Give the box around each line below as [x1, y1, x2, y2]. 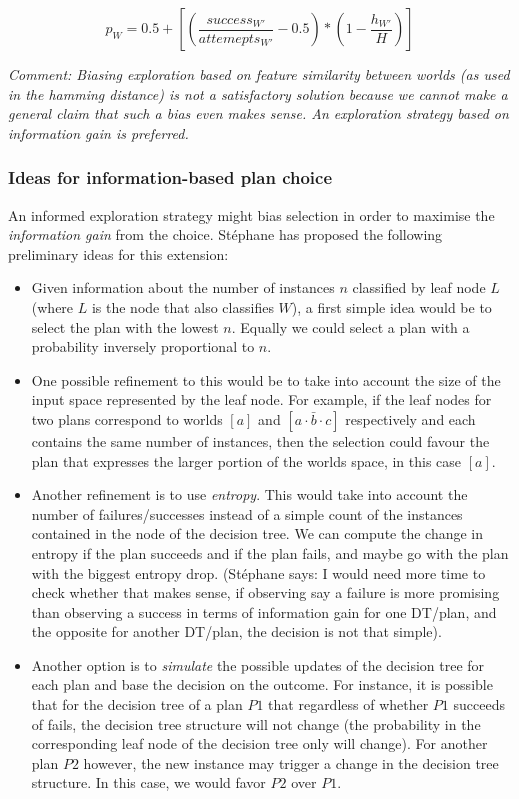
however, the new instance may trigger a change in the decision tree [83, 752, 499, 773]
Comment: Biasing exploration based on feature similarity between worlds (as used [8, 64, 510, 84]
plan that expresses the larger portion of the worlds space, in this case [31, 450, 462, 471]
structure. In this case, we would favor [31, 772, 266, 793]
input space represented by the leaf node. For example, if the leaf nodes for [31, 389, 492, 410]
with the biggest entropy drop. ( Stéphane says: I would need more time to [31, 562, 486, 583]
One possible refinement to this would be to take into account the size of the [31, 369, 501, 390]
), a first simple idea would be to [291, 296, 492, 317]
